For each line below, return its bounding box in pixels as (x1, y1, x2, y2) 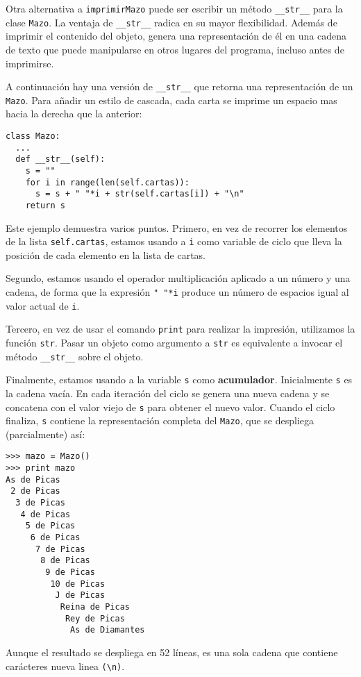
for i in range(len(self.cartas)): (25, 177, 190, 187)
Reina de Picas (60, 602, 130, 612)
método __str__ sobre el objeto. (6, 349, 144, 363)
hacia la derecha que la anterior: (6, 106, 142, 121)
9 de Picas (45, 567, 95, 578)
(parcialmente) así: (6, 426, 85, 441)
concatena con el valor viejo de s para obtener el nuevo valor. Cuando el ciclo (6, 399, 335, 414)
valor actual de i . (6, 298, 80, 312)
